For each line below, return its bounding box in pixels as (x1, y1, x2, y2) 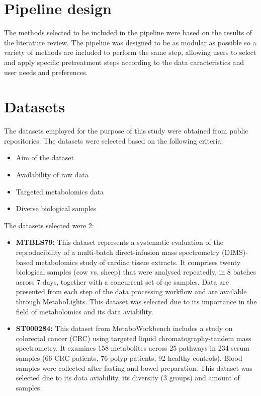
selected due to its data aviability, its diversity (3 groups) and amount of (16, 372, 240, 383)
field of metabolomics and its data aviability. (16, 306, 153, 316)
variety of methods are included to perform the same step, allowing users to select (4, 47, 256, 57)
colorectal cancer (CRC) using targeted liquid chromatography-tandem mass (16, 333, 251, 343)
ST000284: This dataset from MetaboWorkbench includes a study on (16, 323, 233, 334)
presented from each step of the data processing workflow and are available (16, 286, 247, 297)
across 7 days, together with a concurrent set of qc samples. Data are (16, 276, 229, 287)
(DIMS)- (222, 246, 248, 257)
